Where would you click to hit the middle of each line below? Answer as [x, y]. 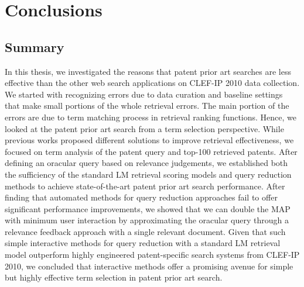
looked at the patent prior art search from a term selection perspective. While [144, 128]
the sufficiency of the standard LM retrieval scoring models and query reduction [148, 174]
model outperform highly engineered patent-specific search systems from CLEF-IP [152, 255]
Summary [35, 46]
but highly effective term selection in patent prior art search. [114, 277]
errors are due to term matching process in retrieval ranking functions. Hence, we [151, 117]
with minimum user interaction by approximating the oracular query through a [147, 220]
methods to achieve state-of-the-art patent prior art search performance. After [145, 186]
